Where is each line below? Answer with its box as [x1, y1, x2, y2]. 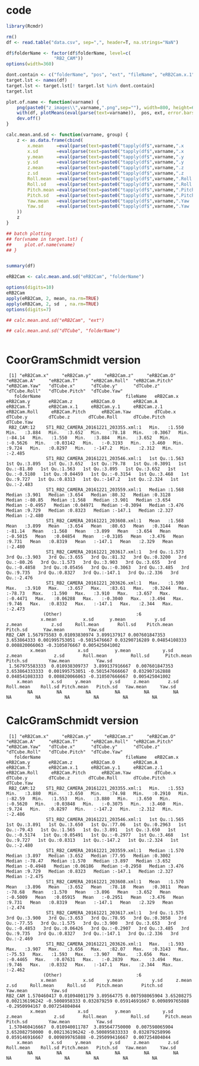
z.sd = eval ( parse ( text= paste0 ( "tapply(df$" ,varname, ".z [27, 170, 184, 177]
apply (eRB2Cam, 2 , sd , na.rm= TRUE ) [6, 301, 99, 307]
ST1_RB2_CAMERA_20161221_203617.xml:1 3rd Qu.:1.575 [46, 910, 184, 916]
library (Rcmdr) [6, 23, 44, 29]
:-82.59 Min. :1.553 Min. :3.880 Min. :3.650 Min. [6, 796, 171, 802]
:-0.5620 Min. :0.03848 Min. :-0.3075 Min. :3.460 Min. [6, 801, 184, 807]
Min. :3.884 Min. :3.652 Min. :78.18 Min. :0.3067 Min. [6, 430, 190, 436]
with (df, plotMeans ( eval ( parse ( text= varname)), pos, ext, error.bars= [17, 110, 197, 116]
